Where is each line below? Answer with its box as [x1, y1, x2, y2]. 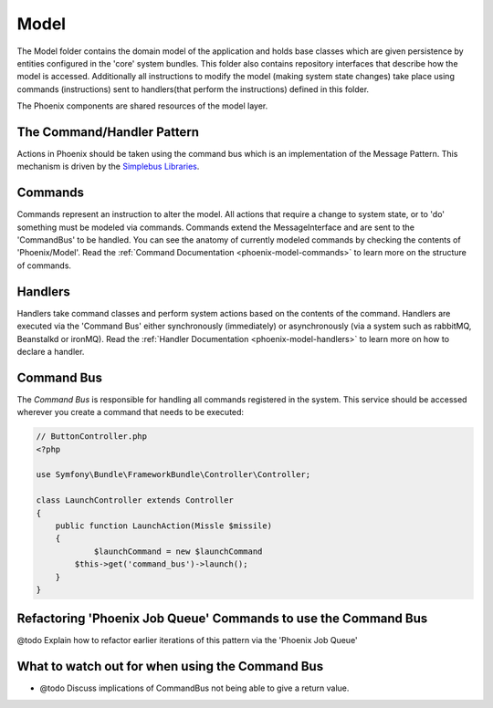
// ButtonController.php [36, 432, 148, 442]
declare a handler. [16, 346, 85, 357]
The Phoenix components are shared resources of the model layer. [16, 100, 268, 111]
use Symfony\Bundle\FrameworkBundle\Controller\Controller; [36, 470, 311, 480]
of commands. [16, 260, 72, 271]
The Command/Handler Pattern [16, 124, 200, 140]
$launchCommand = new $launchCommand [93, 546, 263, 557]
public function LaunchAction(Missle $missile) [55, 520, 273, 531]
